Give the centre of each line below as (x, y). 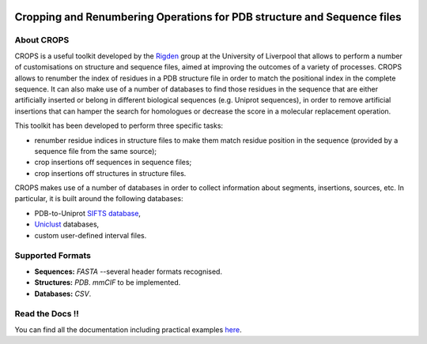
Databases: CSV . (63, 294)
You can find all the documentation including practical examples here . (128, 329)
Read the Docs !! (47, 314)
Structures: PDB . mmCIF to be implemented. (108, 282)
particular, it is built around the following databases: (99, 199)
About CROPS (42, 40)
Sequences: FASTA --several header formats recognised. (128, 271)
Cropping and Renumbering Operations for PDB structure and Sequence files (208, 17)
